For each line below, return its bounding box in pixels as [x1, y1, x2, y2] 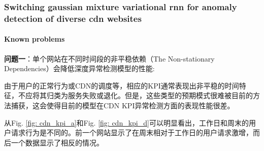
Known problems [4, 34, 65, 44]
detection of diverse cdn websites [4, 12, 142, 24]
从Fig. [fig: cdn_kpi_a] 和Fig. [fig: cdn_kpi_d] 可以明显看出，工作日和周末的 [4, 117, 249, 128]
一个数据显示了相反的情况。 [11, 137, 104, 147]
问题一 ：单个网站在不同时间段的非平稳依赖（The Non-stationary [4, 53, 215, 64]
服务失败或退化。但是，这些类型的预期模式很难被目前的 [68, 90, 253, 101]
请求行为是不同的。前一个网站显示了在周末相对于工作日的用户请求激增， [11, 127, 253, 138]
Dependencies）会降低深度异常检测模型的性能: [4, 63, 155, 74]
